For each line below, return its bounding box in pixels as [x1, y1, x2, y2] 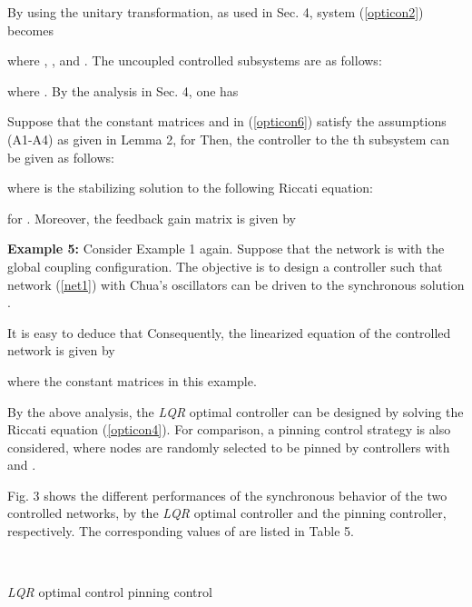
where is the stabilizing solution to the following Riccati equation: [7, 178, 373, 197]
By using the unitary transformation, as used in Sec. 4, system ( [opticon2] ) [7, 3, 424, 21]
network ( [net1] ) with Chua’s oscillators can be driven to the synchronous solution [7, 274, 465, 294]
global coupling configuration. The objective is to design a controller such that [7, 256, 443, 275]
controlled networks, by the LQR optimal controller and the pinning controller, [7, 503, 447, 522]
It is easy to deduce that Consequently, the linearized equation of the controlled [7, 323, 451, 342]
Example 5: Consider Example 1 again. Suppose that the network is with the [7, 239, 445, 258]
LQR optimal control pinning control [7, 582, 212, 602]
